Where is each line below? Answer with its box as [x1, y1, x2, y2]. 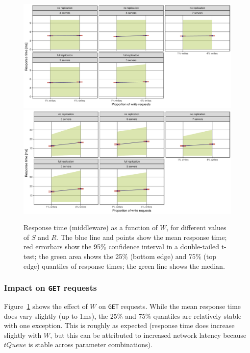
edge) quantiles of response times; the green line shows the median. [24, 260, 225, 271]
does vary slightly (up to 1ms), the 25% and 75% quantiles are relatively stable [4, 310, 242, 321]
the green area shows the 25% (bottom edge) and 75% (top [39, 251, 217, 261]
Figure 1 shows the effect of [4, 301, 88, 311]
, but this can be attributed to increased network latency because [50, 329, 247, 340]
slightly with [4, 329, 42, 340]
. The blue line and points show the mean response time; [56, 232, 227, 242]
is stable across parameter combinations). [28, 339, 152, 350]
